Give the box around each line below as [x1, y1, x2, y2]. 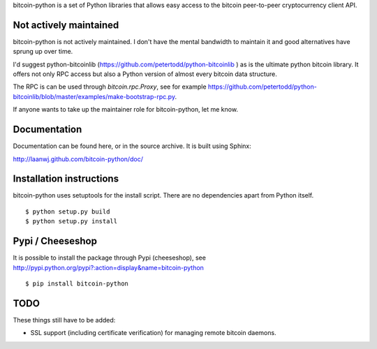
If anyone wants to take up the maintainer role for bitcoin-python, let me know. [13, 105, 239, 114]
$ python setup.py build [25, 207, 110, 216]
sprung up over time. [13, 47, 73, 56]
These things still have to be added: [13, 315, 116, 324]
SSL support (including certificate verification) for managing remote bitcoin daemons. [30, 329, 276, 337]
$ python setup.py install [25, 217, 118, 225]
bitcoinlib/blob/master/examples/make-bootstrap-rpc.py [13, 92, 175, 101]
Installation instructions [13, 173, 119, 185]
